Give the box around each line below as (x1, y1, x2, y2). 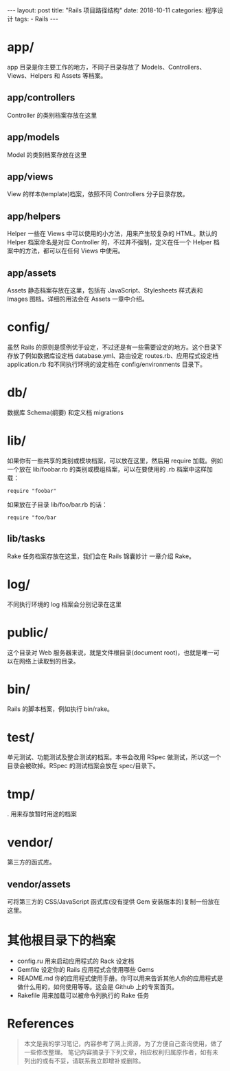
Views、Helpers (7, 71, 53, 80)
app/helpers (7, 210, 61, 222)
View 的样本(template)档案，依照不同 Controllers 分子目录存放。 (7, 190, 189, 198)
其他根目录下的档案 (7, 933, 116, 948)
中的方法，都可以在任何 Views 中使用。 (12, 246, 124, 255)
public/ (7, 624, 49, 640)
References (7, 1016, 74, 1032)
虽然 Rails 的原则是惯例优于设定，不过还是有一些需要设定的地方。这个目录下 (7, 343, 222, 351)
